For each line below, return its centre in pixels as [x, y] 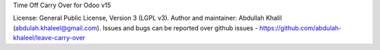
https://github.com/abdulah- [300, 27]
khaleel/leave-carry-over [49, 38]
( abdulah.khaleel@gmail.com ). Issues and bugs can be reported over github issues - [135, 27]
